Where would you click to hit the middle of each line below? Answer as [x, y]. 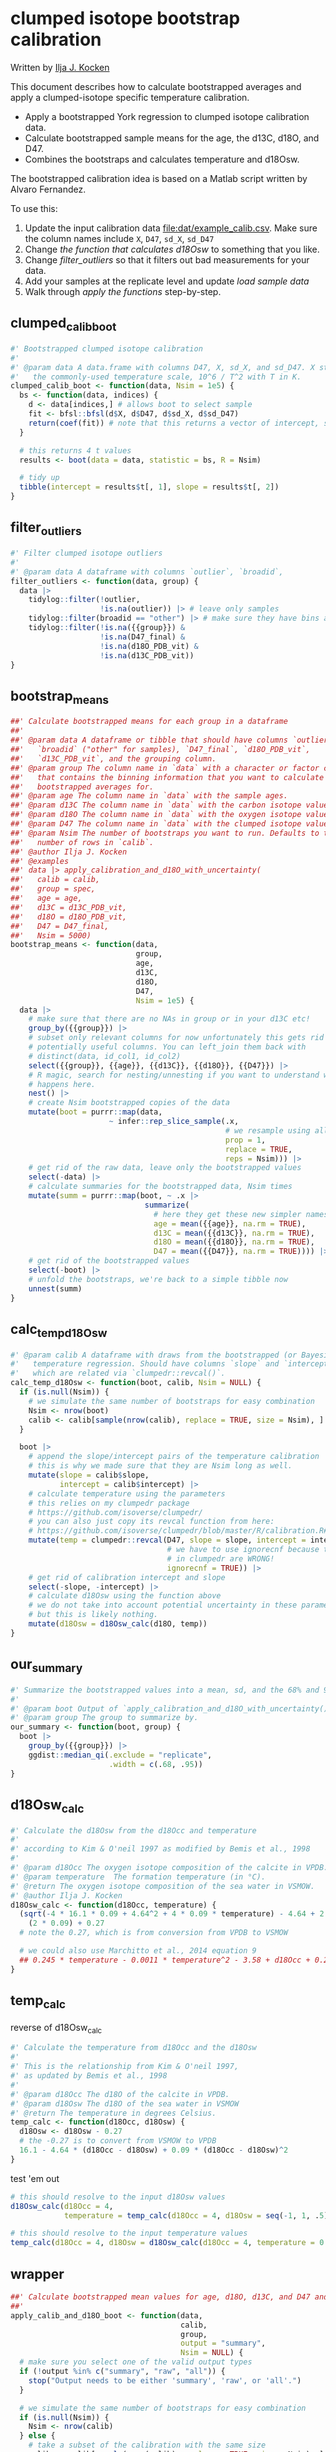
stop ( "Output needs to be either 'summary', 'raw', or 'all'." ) [165, 2380]
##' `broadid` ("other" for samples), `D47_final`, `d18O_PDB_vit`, [160, 750]
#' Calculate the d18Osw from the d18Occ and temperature [133, 1830]
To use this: [34, 208]
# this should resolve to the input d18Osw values [118, 2197]
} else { [37, 2436]
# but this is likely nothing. [93, 1615]
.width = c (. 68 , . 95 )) [155, 1764]
